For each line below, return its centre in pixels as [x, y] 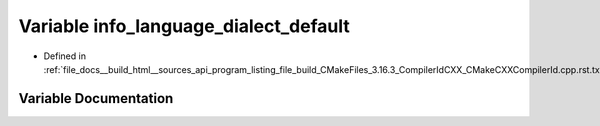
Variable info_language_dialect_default [184, 26]
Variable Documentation [96, 98]
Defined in [65, 56]
